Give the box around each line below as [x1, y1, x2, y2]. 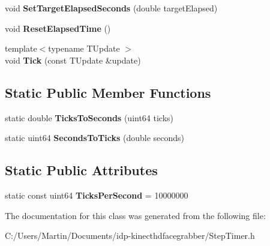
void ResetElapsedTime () [5, 22, 111, 34]
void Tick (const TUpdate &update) [5, 53, 141, 66]
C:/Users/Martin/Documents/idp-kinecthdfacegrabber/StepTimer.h [5, 229, 255, 242]
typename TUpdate [48, 42, 120, 55]
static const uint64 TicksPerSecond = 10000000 [5, 188, 188, 201]
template [5, 42, 37, 55]
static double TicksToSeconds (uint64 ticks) [5, 111, 174, 124]
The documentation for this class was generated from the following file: [5, 209, 266, 221]
